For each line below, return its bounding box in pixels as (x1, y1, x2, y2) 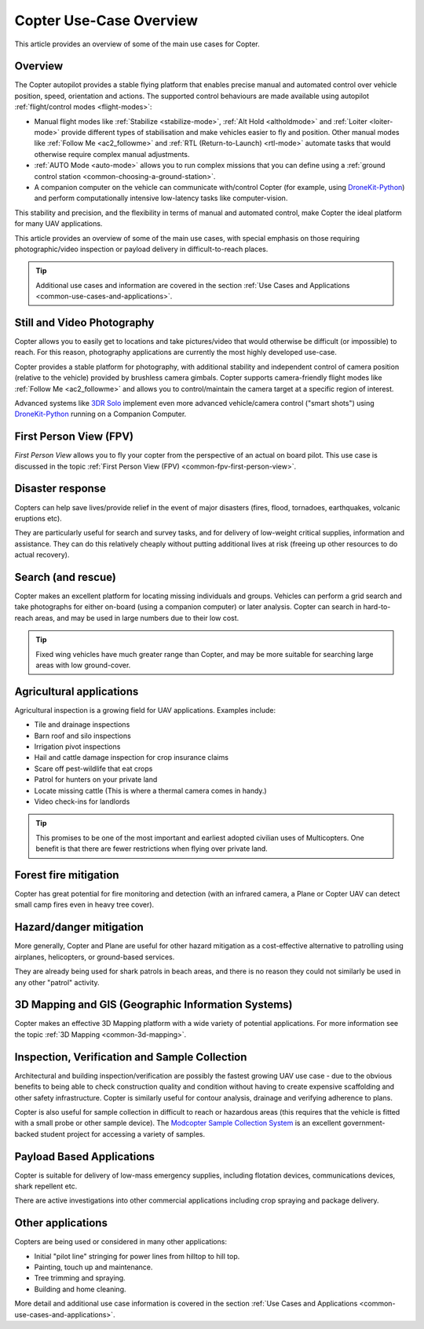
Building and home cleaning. (34, 1284, 126, 1294)
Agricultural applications (14, 685, 139, 698)
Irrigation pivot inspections (34, 742, 121, 751)
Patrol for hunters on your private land (34, 775, 158, 784)
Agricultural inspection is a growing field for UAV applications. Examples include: (14, 705, 276, 714)
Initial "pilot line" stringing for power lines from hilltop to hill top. (34, 1251, 240, 1261)
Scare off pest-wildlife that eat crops (34, 764, 153, 773)
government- (342, 1119, 386, 1128)
